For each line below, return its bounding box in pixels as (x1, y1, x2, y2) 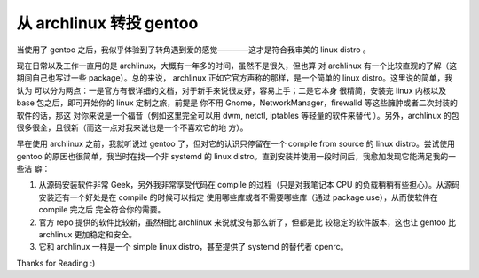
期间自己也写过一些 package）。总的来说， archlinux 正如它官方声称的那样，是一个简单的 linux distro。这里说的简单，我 (16, 73, 453, 83)
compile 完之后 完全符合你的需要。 (38, 205, 166, 215)
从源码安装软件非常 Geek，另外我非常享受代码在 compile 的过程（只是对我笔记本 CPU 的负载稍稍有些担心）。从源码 (38, 180, 460, 190)
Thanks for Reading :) (16, 258, 96, 268)
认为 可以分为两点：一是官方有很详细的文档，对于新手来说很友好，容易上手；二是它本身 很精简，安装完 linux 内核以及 (16, 85, 447, 96)
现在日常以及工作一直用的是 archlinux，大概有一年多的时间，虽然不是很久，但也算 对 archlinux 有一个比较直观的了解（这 (16, 60, 458, 71)
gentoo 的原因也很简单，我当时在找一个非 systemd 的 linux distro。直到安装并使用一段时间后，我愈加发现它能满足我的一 (16, 151, 457, 161)
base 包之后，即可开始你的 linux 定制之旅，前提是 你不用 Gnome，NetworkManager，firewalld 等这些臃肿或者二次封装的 (16, 97, 459, 108)
